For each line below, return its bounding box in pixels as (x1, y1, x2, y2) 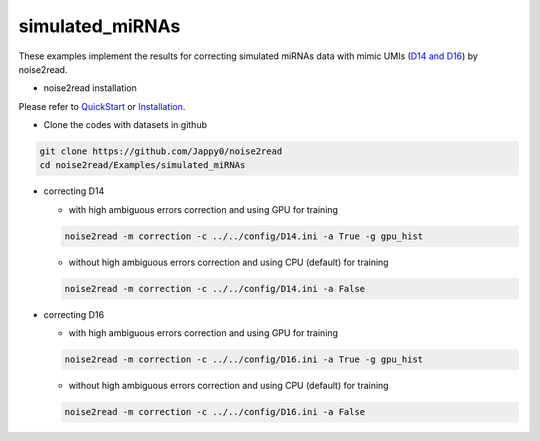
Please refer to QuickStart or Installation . (18, 100, 186, 112)
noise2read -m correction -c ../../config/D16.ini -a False (64, 406, 366, 418)
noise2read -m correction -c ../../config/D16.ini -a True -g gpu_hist (64, 354, 424, 365)
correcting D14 (43, 185, 105, 197)
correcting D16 (43, 308, 105, 320)
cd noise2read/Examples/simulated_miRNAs (39, 160, 246, 171)
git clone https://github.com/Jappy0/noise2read (39, 146, 283, 157)
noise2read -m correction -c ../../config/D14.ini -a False (64, 283, 366, 294)
